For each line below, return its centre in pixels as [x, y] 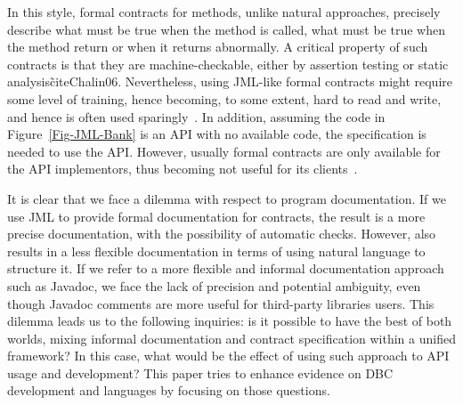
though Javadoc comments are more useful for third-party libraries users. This [221, 303]
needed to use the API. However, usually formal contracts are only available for [224, 151]
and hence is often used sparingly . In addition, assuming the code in [196, 116]
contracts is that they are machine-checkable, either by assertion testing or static [228, 64]
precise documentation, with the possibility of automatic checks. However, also [222, 234]
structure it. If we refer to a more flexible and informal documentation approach [226, 268]
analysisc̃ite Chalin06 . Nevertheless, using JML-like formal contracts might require [230, 81]
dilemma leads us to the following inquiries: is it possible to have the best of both [230, 321]
